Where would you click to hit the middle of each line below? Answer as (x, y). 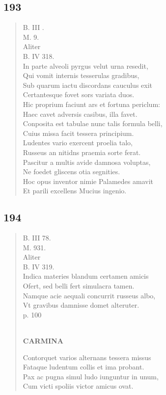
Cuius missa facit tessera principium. (78, 133)
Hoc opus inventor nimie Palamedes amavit (88, 181)
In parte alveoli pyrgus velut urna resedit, (85, 66)
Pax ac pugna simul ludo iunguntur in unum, (91, 376)
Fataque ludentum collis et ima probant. (83, 367)
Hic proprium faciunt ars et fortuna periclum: (91, 104)
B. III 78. (37, 238)
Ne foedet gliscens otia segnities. (71, 171)
